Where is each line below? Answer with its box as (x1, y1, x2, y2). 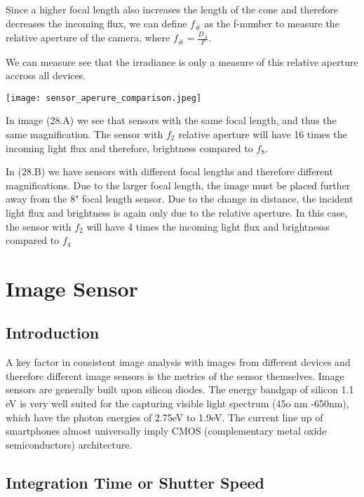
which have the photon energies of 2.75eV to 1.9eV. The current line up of (6, 409, 323, 424)
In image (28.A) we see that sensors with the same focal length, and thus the (6, 113, 337, 128)
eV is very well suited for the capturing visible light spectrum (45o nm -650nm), (6, 396, 349, 411)
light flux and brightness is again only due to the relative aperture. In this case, (6, 205, 348, 219)
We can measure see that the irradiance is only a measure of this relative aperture (6, 54, 358, 69)
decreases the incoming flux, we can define (6, 15, 187, 30)
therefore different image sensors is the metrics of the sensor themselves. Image (6, 368, 344, 383)
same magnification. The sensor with (6, 126, 163, 141)
